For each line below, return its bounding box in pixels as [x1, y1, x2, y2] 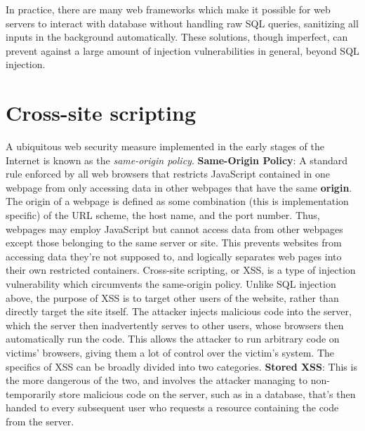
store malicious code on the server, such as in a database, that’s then [59, 386, 356, 401]
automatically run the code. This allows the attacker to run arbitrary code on [6, 331, 340, 346]
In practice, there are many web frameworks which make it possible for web [6, 2, 331, 16]
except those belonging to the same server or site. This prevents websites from [6, 235, 342, 250]
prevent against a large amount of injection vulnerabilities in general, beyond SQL [6, 43, 359, 58]
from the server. [6, 413, 74, 428]
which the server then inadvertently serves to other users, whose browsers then [6, 317, 344, 332]
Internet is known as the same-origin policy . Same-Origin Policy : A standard [6, 152, 348, 167]
